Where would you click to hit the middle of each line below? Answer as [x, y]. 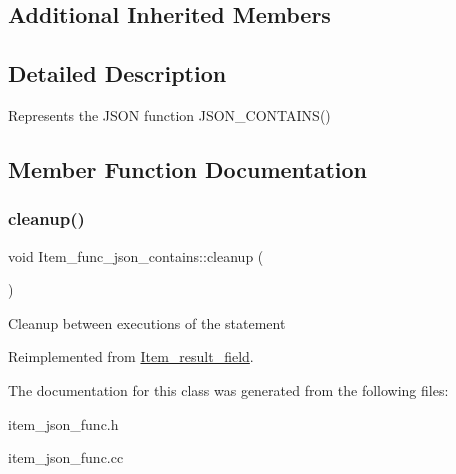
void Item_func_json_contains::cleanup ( [136, 255]
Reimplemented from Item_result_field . [131, 356]
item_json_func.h [63, 423]
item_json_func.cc [66, 457]
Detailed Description [117, 73]
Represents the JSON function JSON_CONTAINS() [169, 114]
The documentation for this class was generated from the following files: [228, 389]
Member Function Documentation [188, 168]
